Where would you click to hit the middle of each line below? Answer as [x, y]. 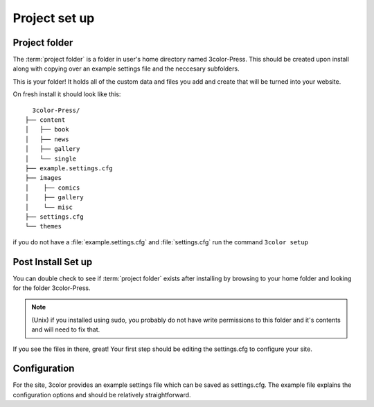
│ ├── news [47, 139]
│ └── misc [49, 207]
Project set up [54, 18]
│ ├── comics [53, 188]
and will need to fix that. [66, 329]
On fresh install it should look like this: [67, 94]
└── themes [44, 226]
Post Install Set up [53, 262]
